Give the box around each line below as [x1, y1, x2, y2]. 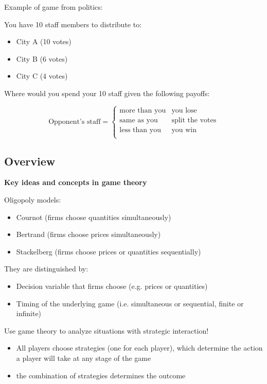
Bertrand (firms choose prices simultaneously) [16, 229, 161, 240]
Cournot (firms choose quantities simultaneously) [16, 211, 171, 222]
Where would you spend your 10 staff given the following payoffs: [4, 87, 210, 98]
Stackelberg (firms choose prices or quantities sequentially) [16, 246, 201, 257]
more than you [119, 106, 166, 114]
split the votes [171, 116, 217, 124]
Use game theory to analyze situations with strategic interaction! [4, 325, 209, 336]
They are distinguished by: [4, 263, 88, 274]
